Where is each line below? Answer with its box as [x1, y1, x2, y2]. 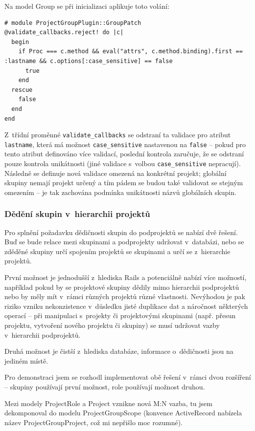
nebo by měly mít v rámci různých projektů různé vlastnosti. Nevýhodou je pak [4, 291, 245, 302]
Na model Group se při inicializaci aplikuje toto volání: [4, 1, 170, 11]
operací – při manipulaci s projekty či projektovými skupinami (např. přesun [4, 310, 236, 321]
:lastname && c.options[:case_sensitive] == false [4, 57, 173, 65]
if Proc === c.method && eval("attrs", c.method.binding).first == [18, 48, 243, 55]
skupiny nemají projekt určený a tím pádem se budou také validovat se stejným [4, 177, 243, 188]
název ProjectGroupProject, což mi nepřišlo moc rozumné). [4, 417, 183, 427]
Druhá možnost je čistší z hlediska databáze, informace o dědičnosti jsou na [4, 346, 233, 356]
